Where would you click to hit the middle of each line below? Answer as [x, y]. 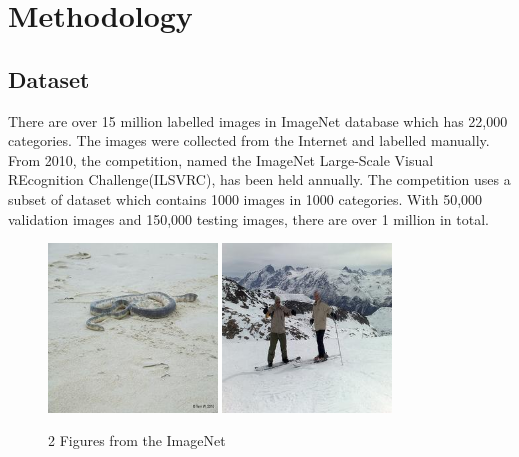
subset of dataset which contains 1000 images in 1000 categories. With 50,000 [245, 198]
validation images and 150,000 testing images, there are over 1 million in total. [248, 218]
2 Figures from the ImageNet [137, 440]
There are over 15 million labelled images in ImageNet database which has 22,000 [258, 120]
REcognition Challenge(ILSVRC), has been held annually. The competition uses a [259, 179]
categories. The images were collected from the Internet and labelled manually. [249, 140]
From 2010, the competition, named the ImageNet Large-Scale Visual [221, 159]
